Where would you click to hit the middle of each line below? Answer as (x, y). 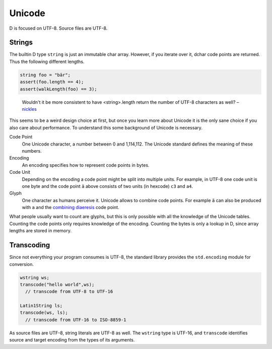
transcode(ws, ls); (44, 313)
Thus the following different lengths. (47, 61)
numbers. (32, 151)
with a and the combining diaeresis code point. (71, 207)
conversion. (21, 264)
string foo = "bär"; (45, 75)
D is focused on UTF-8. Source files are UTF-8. (58, 28)
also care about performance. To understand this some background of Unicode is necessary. (106, 127)
